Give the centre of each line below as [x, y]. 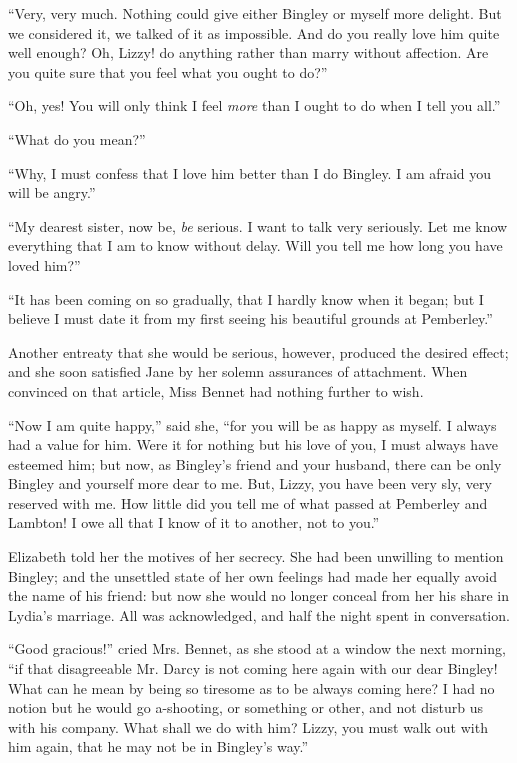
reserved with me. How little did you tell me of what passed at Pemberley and [248, 502]
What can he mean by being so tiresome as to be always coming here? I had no [251, 687]
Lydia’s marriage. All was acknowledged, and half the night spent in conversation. [259, 614]
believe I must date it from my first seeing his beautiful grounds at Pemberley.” [250, 318]
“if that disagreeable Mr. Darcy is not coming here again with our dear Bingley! [253, 668]
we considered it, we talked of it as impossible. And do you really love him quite [254, 32]
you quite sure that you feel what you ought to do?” [168, 71]
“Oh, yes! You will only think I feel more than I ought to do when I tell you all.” [254, 105]
